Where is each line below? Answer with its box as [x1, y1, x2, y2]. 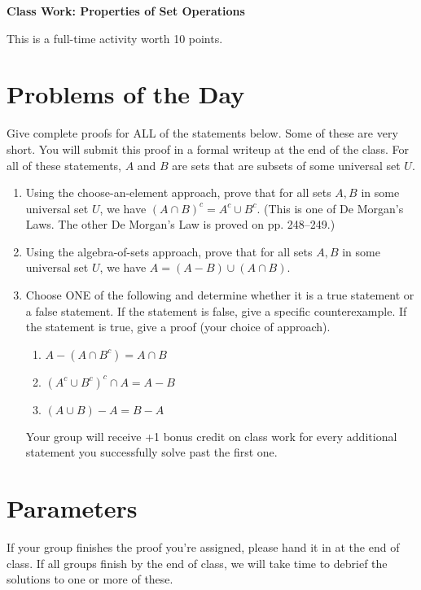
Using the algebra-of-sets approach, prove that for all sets [25, 243, 313, 260]
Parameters [7, 492, 138, 525]
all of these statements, [7, 156, 121, 173]
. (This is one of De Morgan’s [257, 199, 404, 216]
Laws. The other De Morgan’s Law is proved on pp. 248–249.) [25, 216, 335, 233]
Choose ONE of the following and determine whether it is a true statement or [25, 286, 414, 304]
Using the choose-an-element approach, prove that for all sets [25, 184, 331, 201]
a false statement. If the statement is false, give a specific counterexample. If [25, 302, 407, 319]
